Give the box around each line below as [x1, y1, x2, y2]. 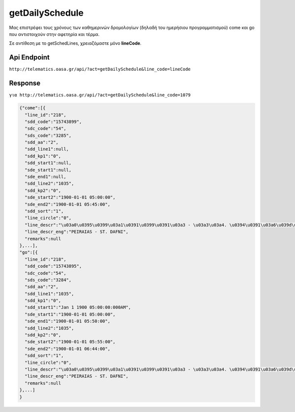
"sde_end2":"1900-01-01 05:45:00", [25, 202, 111, 207]
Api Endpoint [9, 53, 50, 61]
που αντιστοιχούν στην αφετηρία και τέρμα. [9, 31, 100, 37]
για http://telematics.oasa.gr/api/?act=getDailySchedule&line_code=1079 [9, 92, 191, 98]
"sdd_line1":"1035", [25, 291, 74, 296]
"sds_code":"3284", [25, 277, 72, 283]
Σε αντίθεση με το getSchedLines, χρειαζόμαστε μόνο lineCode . [9, 40, 142, 46]
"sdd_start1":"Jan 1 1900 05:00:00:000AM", [25, 305, 131, 310]
